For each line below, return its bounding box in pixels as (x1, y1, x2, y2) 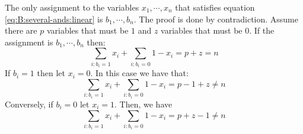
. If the (249, 24, 275, 37)
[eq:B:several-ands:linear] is (5, 12, 103, 25)
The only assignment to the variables (5, 1, 139, 13)
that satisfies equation (175, 1, 255, 13)
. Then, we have (114, 97, 173, 110)
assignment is (5, 35, 53, 48)
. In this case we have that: (90, 67, 189, 79)
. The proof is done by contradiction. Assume (133, 12, 298, 25)
